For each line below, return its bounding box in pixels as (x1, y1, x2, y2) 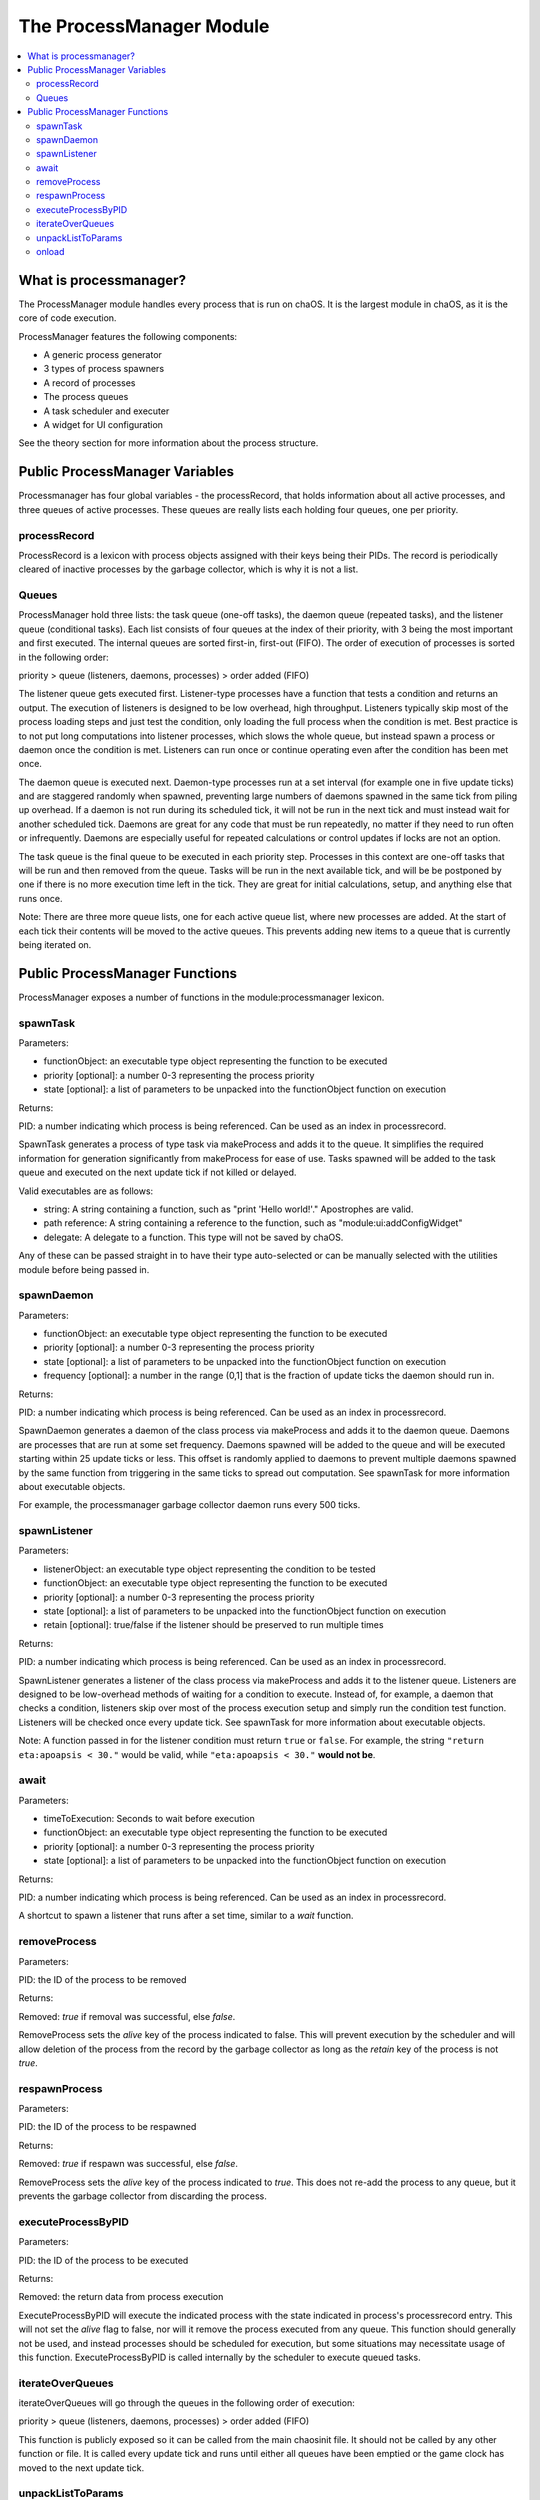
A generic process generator (43, 349, 162, 361)
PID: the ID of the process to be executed (18, 2254, 189, 2266)
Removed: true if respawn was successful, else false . (18, 2158, 239, 2170)
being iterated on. (18, 939, 92, 950)
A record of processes (43, 376, 136, 389)
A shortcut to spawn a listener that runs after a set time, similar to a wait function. (18, 1910, 354, 1922)
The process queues (43, 391, 129, 403)
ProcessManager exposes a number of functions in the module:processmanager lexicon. (18, 991, 385, 1003)
